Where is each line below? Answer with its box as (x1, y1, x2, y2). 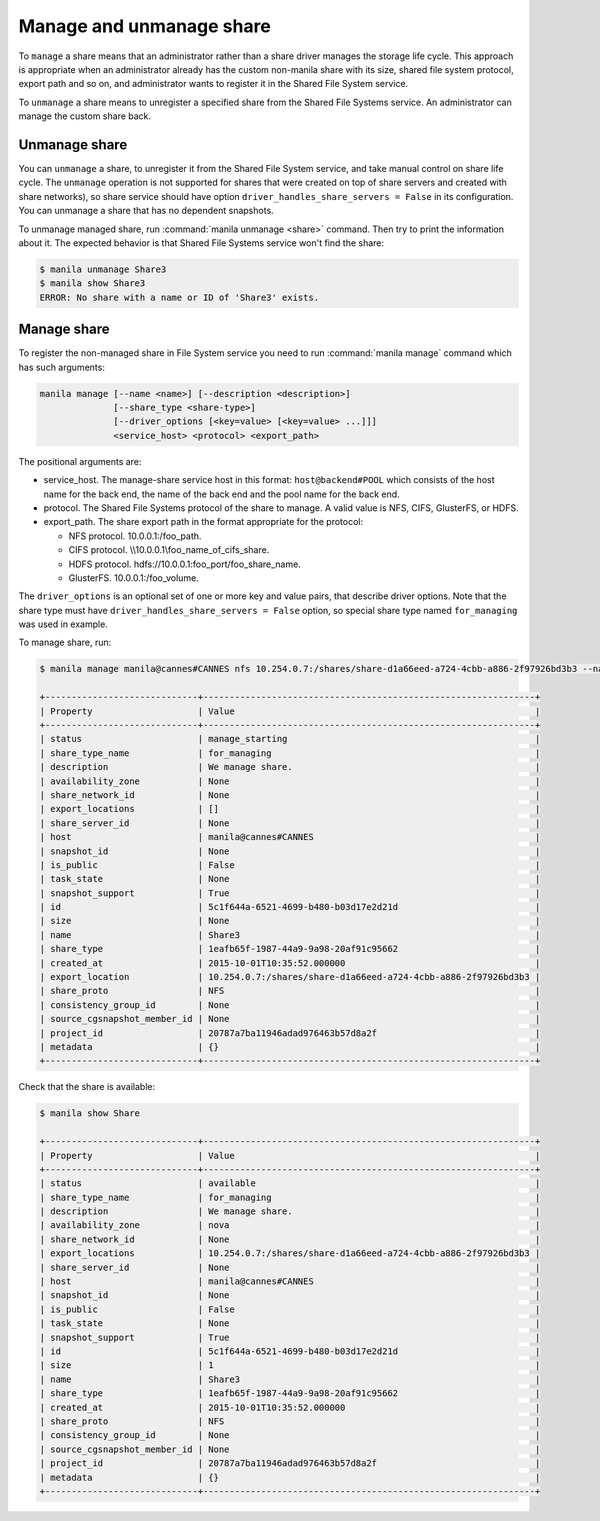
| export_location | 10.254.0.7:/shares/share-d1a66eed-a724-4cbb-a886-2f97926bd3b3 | (39, 971, 541, 983)
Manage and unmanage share (18, 15, 272, 37)
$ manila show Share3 (39, 278, 146, 289)
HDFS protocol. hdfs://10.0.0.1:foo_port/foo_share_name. (68, 558, 302, 570)
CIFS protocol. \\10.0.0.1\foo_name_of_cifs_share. (68, 544, 270, 556)
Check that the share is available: (18, 1081, 155, 1093)
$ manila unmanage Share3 (39, 263, 167, 275)
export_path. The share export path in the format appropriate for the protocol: (43, 516, 364, 528)
